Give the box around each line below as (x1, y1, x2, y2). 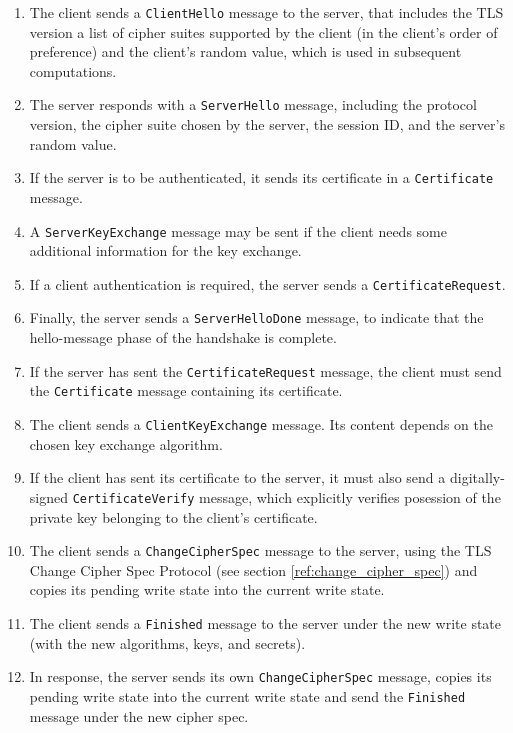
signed (29, 486, 68, 507)
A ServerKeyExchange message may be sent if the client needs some (29, 220, 447, 241)
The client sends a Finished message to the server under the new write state (29, 612, 502, 633)
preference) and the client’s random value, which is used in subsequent (29, 41, 462, 62)
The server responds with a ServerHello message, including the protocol (29, 94, 477, 115)
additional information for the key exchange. (29, 240, 302, 261)
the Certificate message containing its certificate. (29, 380, 343, 401)
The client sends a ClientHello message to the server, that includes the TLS (29, 2, 504, 22)
